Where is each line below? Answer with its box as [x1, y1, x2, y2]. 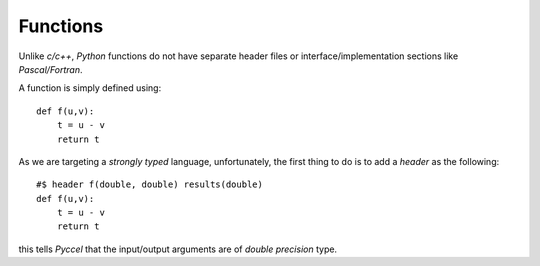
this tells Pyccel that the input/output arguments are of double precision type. [18, 243, 338, 255]
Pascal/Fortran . [18, 63, 84, 75]
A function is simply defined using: [18, 82, 162, 94]
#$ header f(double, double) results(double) [36, 179, 264, 190]
